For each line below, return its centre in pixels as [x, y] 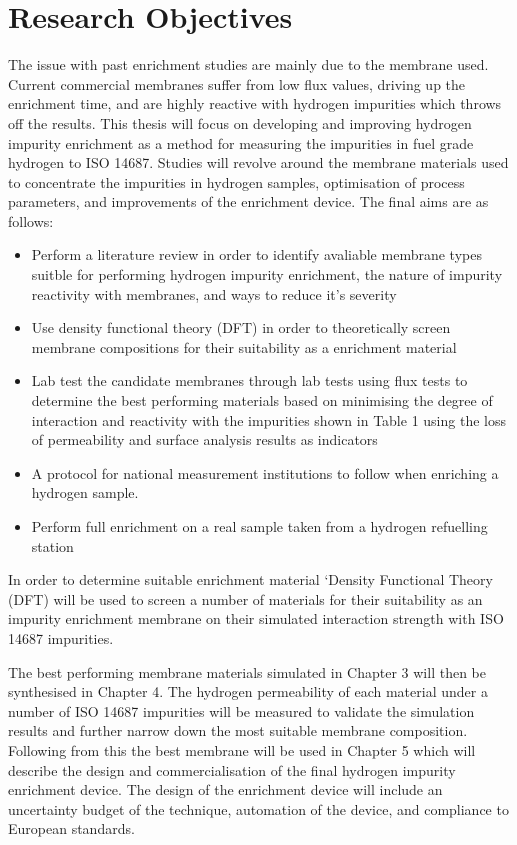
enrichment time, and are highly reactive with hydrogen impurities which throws [255, 103]
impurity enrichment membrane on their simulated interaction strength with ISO [256, 618]
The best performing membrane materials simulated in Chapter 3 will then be [247, 671]
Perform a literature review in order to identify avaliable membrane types [256, 254]
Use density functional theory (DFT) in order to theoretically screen [241, 327]
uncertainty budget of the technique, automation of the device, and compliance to [258, 808]
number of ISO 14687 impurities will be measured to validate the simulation [241, 710]
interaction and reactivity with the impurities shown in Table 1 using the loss [268, 419]
